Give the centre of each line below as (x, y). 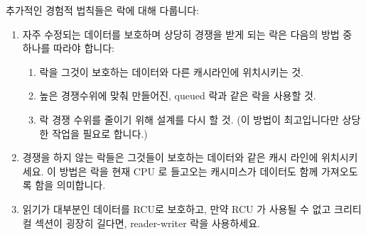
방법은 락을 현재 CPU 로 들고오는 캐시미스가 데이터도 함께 (189, 171)
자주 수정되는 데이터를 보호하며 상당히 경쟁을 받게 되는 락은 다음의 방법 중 (187, 34)
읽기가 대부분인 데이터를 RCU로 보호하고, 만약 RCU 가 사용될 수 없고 (177, 208)
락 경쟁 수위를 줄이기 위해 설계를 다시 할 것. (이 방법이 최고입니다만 (189, 119)
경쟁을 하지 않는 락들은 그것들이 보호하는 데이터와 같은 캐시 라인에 (170, 157)
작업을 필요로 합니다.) (100, 133)
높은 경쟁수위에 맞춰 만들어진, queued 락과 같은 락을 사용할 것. (178, 95)
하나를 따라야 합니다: (68, 48)
